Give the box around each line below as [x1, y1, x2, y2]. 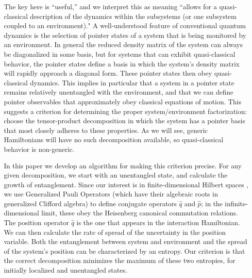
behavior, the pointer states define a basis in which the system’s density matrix [4, 58, 240, 68]
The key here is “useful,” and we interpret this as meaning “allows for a [4, 1, 217, 11]
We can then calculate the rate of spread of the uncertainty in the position [4, 227, 226, 237]
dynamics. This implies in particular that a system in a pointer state [30, 77, 235, 87]
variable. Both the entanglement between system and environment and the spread [4, 236, 248, 246]
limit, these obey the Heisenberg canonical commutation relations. [41, 208, 238, 218]
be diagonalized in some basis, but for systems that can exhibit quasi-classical [4, 49, 235, 59]
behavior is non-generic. [4, 144, 75, 154]
